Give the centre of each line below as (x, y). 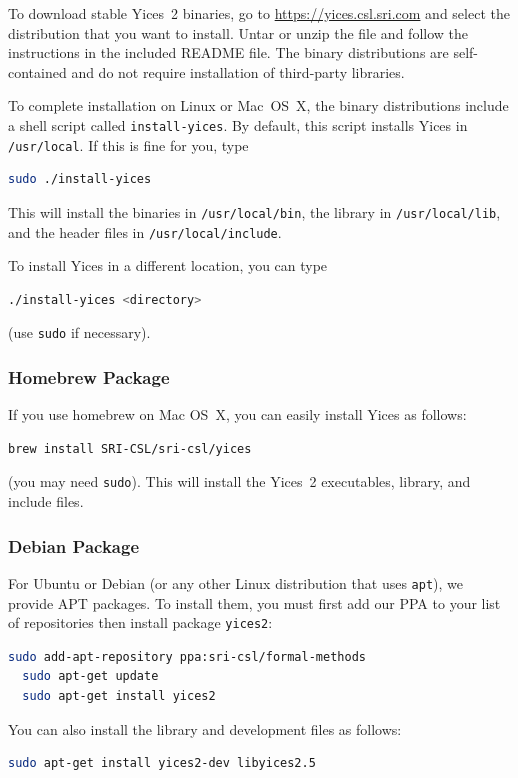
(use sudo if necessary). (79, 332)
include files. (46, 501)
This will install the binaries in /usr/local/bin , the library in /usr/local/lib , (254, 211)
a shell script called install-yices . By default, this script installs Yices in (238, 124)
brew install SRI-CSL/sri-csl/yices (130, 448)
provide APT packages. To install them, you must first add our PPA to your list (254, 602)
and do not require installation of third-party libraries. (238, 71)
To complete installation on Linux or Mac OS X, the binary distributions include (258, 105)
